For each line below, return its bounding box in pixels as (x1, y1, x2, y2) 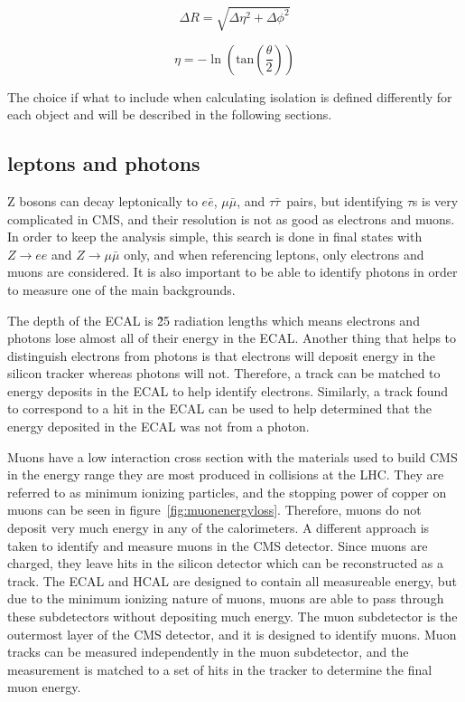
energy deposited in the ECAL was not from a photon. (7, 417, 310, 436)
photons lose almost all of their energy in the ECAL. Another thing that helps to (7, 328, 457, 347)
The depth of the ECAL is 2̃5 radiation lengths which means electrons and (7, 310, 420, 329)
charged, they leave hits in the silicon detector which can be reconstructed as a (7, 554, 444, 573)
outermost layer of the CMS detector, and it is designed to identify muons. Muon (7, 624, 457, 643)
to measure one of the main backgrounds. (7, 280, 236, 299)
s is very (412, 191, 459, 210)
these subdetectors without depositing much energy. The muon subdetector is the (7, 607, 458, 625)
